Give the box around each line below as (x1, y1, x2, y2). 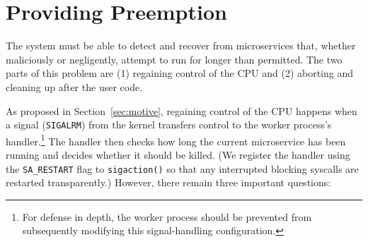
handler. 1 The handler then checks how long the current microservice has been (6, 131, 346, 148)
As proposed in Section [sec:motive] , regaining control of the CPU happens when (6, 103, 357, 118)
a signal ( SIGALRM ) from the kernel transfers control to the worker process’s (6, 117, 332, 132)
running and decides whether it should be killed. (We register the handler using (6, 147, 350, 162)
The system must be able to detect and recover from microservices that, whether (6, 38, 356, 53)
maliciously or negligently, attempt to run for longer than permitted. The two (6, 52, 343, 66)
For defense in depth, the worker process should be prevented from (22, 209, 312, 224)
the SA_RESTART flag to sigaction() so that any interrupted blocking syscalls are (6, 161, 359, 176)
